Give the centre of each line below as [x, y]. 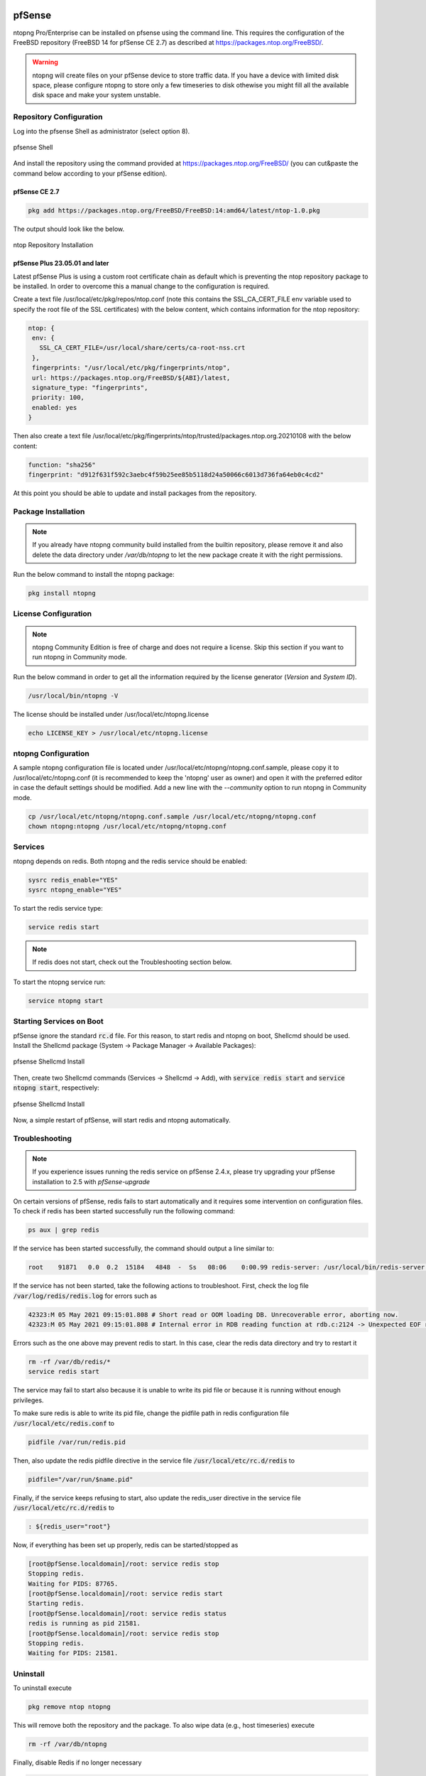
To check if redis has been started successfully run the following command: [124, 1211]
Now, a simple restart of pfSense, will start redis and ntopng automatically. [122, 1120]
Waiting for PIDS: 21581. [73, 1653]
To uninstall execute [43, 1688]
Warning [45, 62]
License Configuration [53, 614]
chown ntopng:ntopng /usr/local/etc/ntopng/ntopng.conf [127, 827]
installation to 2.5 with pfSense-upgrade [91, 1181]
